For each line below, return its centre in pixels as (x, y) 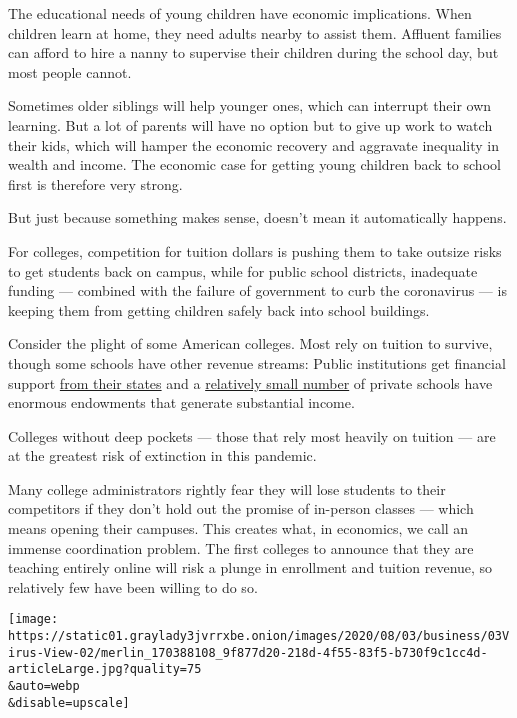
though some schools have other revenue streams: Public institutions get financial (257, 362)
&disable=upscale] (69, 702)
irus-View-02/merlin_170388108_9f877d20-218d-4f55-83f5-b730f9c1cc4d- (248, 652)
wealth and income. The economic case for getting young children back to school (254, 164)
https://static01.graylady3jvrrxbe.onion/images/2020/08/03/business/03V (259, 636)
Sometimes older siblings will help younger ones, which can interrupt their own (250, 105)
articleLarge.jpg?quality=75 (105, 669)
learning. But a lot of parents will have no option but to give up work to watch (250, 124)
